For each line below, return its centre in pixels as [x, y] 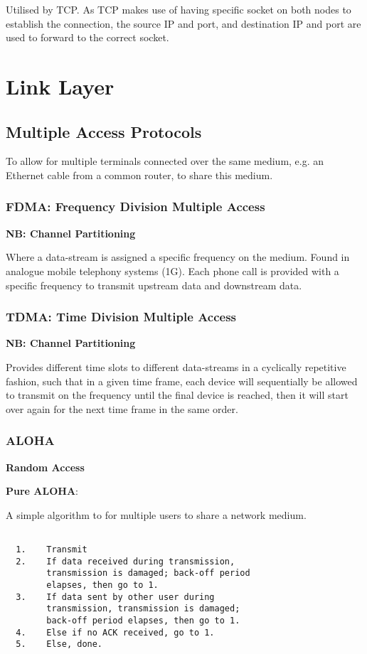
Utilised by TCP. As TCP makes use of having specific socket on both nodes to [179, 9]
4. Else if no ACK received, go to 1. [115, 632]
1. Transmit [52, 549]
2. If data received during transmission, [126, 561]
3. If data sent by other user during [115, 597]
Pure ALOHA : [42, 491]
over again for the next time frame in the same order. [122, 408]
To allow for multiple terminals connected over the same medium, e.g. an [165, 161]
